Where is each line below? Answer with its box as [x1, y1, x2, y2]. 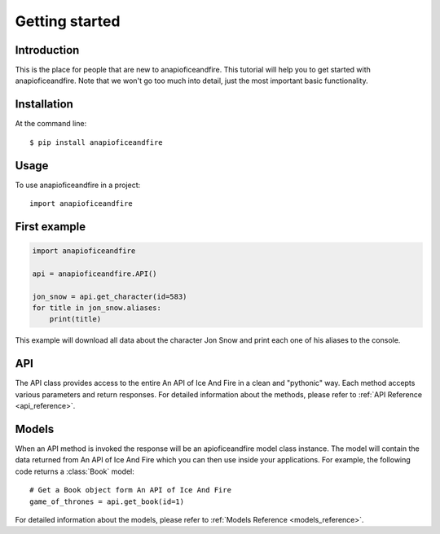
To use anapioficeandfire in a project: [15, 180, 141, 190]
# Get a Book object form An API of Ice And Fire [29, 485, 232, 495]
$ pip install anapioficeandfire [29, 138, 163, 147]
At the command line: [15, 119, 87, 129]
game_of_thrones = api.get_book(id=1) [29, 497, 185, 506]
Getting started [15, 12, 121, 30]
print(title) [49, 314, 102, 324]
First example [15, 220, 86, 234]
